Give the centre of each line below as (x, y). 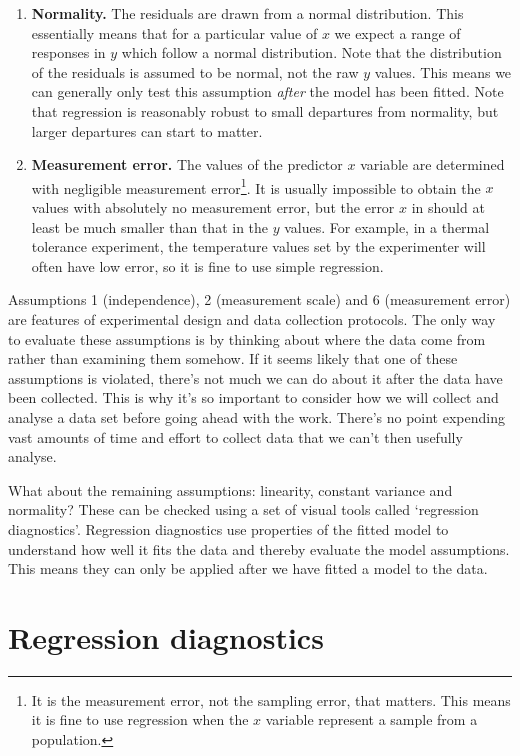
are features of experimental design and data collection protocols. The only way (252, 318)
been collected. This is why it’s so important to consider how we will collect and (253, 397)
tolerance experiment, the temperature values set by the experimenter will (258, 246)
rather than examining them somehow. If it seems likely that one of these (233, 358)
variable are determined (432, 164)
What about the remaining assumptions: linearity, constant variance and (230, 489)
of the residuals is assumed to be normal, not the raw (195, 71)
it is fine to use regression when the (140, 719)
